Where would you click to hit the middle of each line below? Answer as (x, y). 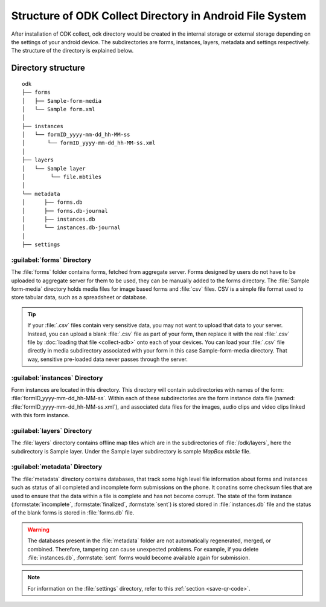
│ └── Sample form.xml (59, 109)
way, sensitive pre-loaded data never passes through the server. (108, 359)
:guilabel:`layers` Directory (52, 430)
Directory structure (48, 68)
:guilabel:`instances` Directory (57, 378)
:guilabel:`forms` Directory (51, 260)
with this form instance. (40, 415)
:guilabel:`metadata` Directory (57, 467)
